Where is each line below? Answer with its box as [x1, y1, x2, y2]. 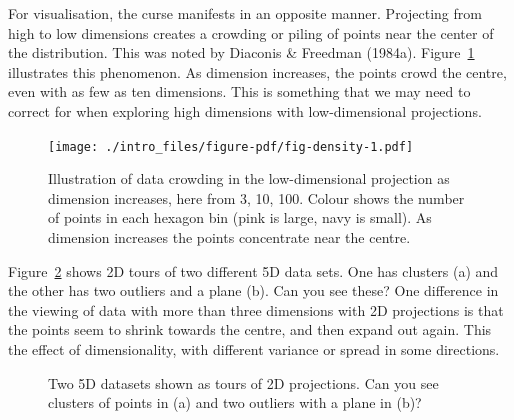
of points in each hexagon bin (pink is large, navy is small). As [48, 207, 432, 228]
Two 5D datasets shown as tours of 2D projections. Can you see [48, 372, 439, 393]
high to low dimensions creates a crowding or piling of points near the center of [8, 22, 494, 43]
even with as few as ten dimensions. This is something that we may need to [8, 81, 471, 102]
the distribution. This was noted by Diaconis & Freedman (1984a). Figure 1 [8, 42, 475, 63]
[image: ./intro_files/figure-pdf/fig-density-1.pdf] [48, 139, 414, 154]
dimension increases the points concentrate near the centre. [48, 227, 411, 247]
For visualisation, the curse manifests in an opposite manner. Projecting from [8, 3, 482, 23]
